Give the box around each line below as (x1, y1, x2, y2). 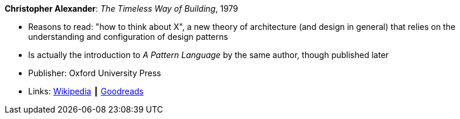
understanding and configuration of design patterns (28, 32, 228, 42)
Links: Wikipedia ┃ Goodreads (28, 86, 144, 96)
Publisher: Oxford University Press (28, 68, 161, 78)
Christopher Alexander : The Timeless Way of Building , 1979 (5, 4, 238, 13)
